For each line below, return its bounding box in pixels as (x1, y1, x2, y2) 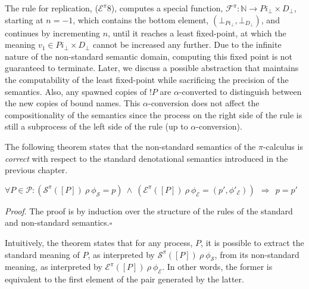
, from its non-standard (214, 248, 299, 260)
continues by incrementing (5, 26, 100, 39)
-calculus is (263, 140, 303, 152)
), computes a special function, (111, 2, 223, 14)
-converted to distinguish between (179, 85, 302, 97)
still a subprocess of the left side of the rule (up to (5, 120, 188, 133)
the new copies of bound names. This (5, 97, 141, 109)
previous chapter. (5, 164, 68, 176)
